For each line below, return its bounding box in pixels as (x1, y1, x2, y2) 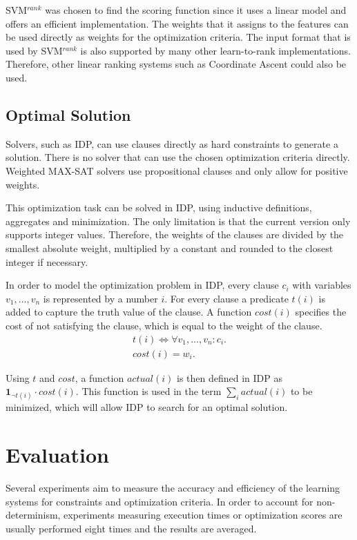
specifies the (295, 305, 347, 319)
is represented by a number (43, 291, 158, 305)
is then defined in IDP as (177, 370, 283, 385)
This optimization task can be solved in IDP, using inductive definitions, (6, 200, 312, 215)
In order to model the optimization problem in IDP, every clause (6, 278, 279, 292)
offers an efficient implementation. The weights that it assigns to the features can (6, 16, 349, 30)
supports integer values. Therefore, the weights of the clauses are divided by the (6, 227, 344, 242)
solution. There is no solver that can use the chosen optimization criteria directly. (6, 150, 350, 164)
